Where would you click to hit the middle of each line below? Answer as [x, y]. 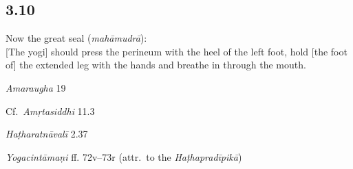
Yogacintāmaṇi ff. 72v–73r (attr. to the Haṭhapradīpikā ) [124, 156]
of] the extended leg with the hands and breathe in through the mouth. [156, 65]
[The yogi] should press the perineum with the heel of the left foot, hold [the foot [176, 51]
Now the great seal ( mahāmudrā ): [76, 38]
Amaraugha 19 [36, 87]
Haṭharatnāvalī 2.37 [47, 134]
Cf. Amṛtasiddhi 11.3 [50, 110]
